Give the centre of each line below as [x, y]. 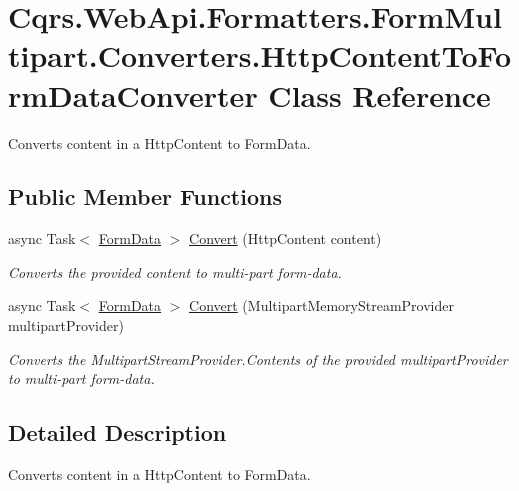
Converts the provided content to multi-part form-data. [175, 271]
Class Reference [379, 94]
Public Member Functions [145, 196]
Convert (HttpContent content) [285, 238]
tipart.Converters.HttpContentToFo [260, 55]
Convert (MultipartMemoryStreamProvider [321, 305]
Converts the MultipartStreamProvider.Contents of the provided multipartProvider [258, 358]
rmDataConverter [133, 94]
